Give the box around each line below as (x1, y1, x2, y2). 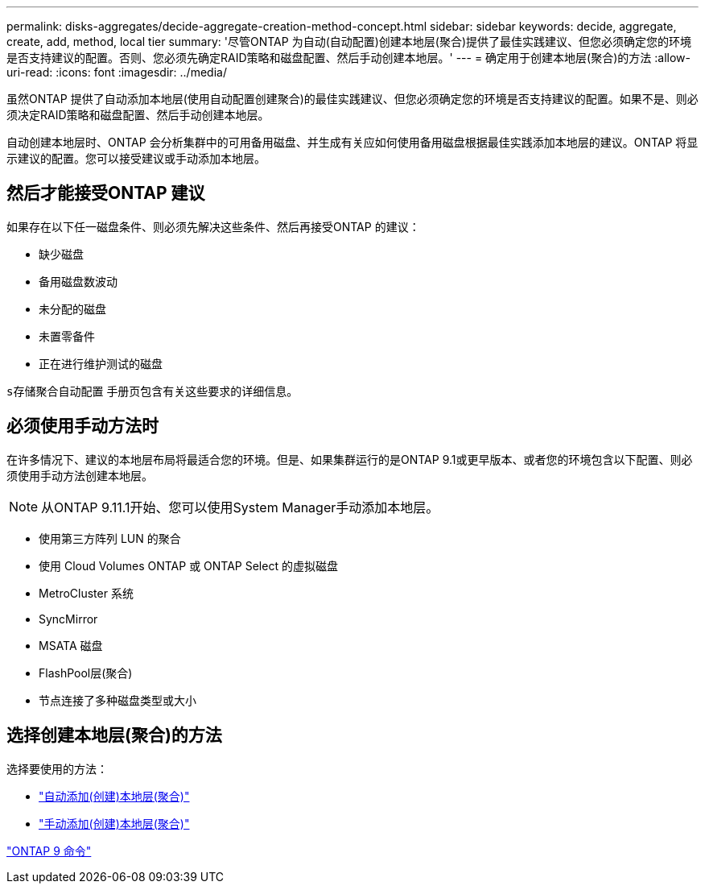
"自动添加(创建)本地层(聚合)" (39, 789, 190, 803)
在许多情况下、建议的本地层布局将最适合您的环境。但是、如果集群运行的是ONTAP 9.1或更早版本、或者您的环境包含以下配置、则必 (6, 452, 693, 466)
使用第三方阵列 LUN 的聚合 (39, 531, 181, 545)
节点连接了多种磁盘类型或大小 (39, 693, 196, 707)
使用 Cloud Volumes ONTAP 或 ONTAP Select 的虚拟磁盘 (39, 558, 338, 573)
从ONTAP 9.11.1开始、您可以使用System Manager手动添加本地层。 (41, 499, 439, 515)
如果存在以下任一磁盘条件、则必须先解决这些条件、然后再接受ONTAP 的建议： (6, 219, 420, 234)
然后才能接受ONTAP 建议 (6, 183, 205, 204)
